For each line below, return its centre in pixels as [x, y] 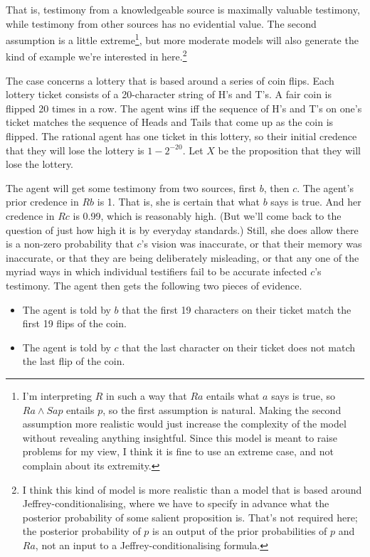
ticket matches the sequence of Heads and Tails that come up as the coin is [170, 122]
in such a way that [147, 395]
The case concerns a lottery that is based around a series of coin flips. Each [170, 80]
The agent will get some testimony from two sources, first [131, 187]
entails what [233, 395]
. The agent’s [325, 187]
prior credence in [42, 202]
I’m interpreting [57, 395]
